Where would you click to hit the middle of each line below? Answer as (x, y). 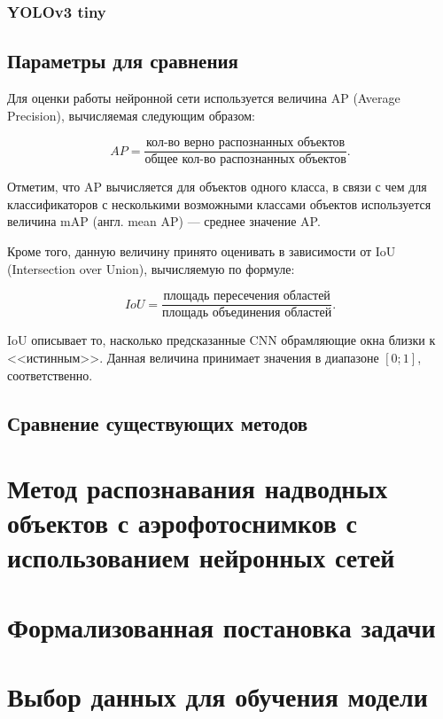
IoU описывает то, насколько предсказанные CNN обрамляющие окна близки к (221, 340)
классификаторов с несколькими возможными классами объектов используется (219, 203)
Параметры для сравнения (123, 61)
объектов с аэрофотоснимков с (183, 523)
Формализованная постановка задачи (221, 626)
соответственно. (50, 375)
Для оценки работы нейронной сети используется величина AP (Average (204, 98)
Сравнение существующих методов (158, 422)
